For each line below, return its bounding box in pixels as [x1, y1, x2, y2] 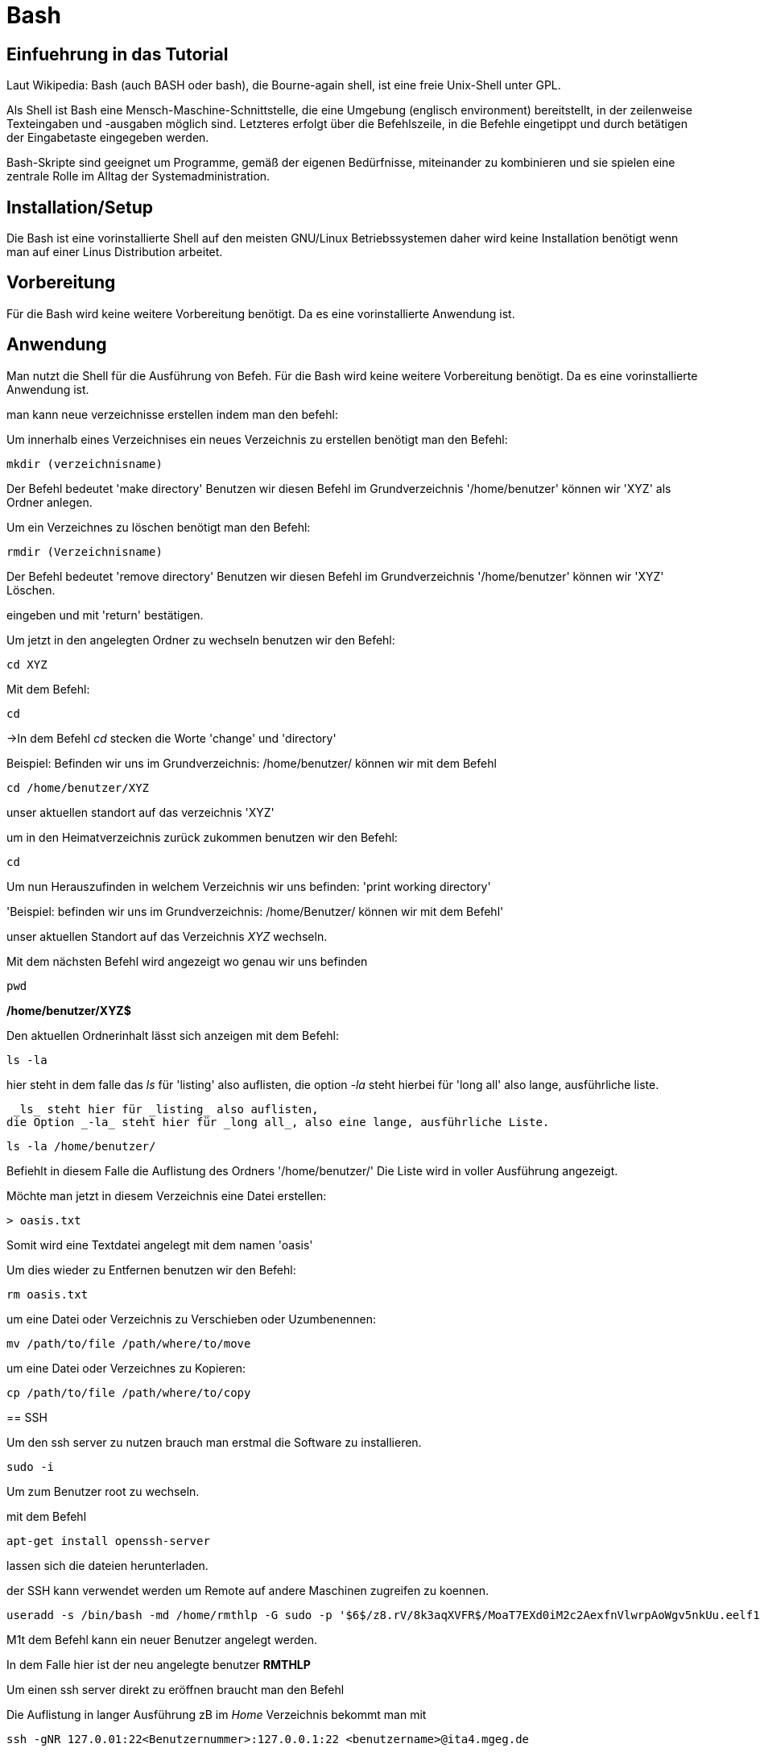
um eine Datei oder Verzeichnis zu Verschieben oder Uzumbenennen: [6, 1311, 377, 1326]
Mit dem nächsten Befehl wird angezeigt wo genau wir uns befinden [6, 954, 368, 968]
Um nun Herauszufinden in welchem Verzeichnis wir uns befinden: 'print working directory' [6, 879, 491, 893]
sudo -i [6, 1460, 55, 1473]
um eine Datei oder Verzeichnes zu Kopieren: [6, 1361, 246, 1375]
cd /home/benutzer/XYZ [6, 781, 150, 794]
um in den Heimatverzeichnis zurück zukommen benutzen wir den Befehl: [6, 830, 398, 844]
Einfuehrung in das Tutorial [6, 43, 229, 64]
